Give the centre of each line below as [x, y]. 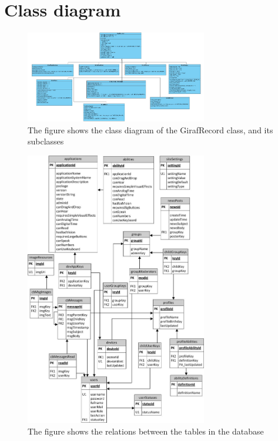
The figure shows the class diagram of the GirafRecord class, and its [150, 129]
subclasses [46, 141]
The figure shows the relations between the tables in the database [146, 431]
